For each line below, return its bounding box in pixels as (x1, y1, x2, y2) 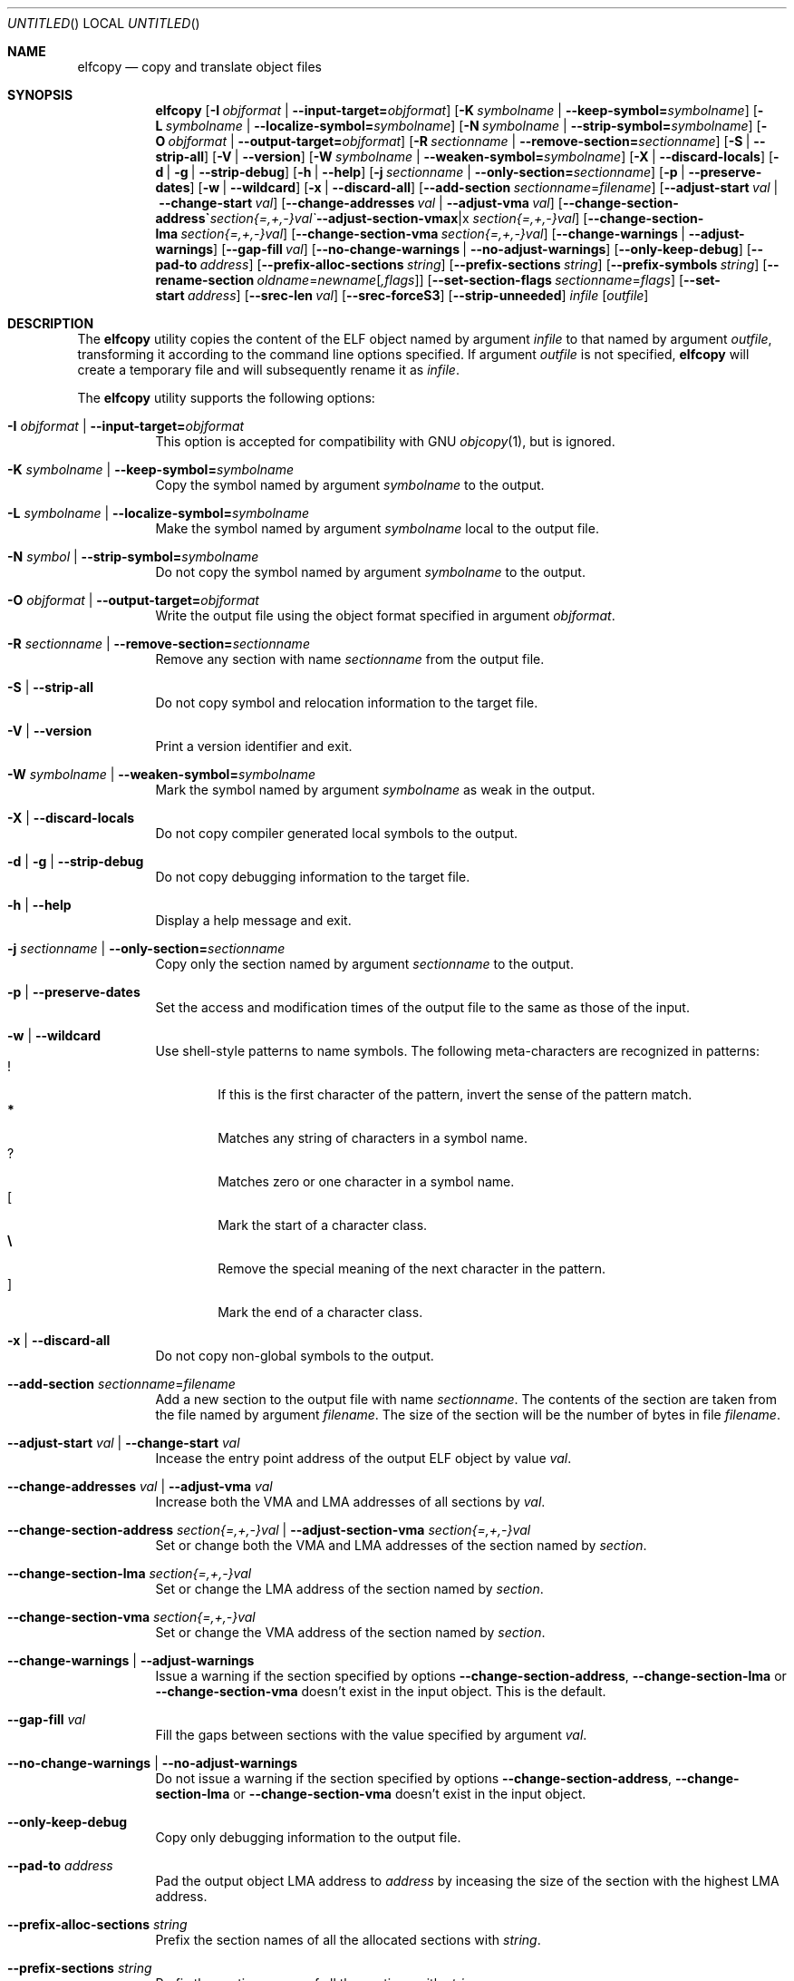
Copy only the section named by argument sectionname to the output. (155, 956, 574, 971)
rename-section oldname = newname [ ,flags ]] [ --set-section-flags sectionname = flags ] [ (155, 272, 684, 288)
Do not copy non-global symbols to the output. (155, 1348, 434, 1363)
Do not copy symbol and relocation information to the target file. (155, 695, 538, 710)
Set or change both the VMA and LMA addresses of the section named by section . (155, 1537, 647, 1553)
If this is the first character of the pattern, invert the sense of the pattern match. (218, 1087, 692, 1102)
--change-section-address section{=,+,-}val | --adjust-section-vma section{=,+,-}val (7, 1522, 531, 1537)
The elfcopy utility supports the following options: (77, 390, 375, 405)
